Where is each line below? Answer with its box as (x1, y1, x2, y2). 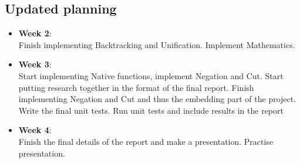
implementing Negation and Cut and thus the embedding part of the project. (18, 93, 296, 105)
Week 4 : (18, 124, 52, 136)
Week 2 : (18, 27, 52, 39)
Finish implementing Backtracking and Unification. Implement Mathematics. (18, 38, 295, 50)
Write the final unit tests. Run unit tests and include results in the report (18, 104, 284, 116)
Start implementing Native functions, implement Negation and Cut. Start (18, 69, 284, 81)
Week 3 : (18, 58, 52, 70)
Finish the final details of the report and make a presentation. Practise (18, 135, 274, 147)
